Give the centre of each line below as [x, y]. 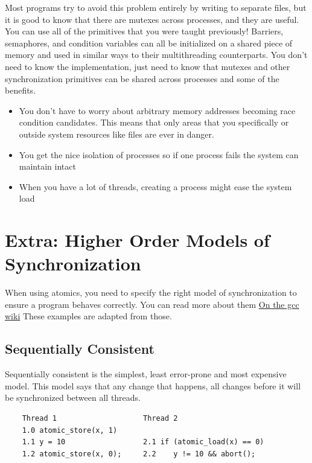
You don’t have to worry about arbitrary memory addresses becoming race [157, 110]
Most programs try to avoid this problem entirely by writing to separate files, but [156, 7]
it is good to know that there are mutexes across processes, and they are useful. [152, 19]
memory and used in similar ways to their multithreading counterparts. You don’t [156, 55]
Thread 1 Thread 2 [100, 418]
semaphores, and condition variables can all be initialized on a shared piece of [149, 43]
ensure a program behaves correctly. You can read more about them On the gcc [152, 304]
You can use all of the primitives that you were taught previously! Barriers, [144, 31]
